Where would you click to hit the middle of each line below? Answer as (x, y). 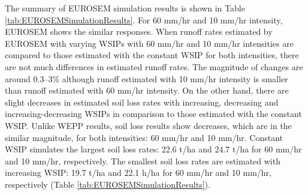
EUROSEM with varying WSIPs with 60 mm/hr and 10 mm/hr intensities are (149, 43)
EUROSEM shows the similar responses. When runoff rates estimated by (139, 31)
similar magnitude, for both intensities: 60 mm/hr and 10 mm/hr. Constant (144, 137)
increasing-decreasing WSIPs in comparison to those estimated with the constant (153, 114)
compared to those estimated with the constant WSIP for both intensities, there (152, 55)
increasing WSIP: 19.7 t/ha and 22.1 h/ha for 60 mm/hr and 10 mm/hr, (138, 172)
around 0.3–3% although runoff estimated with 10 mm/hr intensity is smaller (147, 78)
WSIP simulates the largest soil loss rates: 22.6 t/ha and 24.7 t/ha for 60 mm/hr (153, 149)
